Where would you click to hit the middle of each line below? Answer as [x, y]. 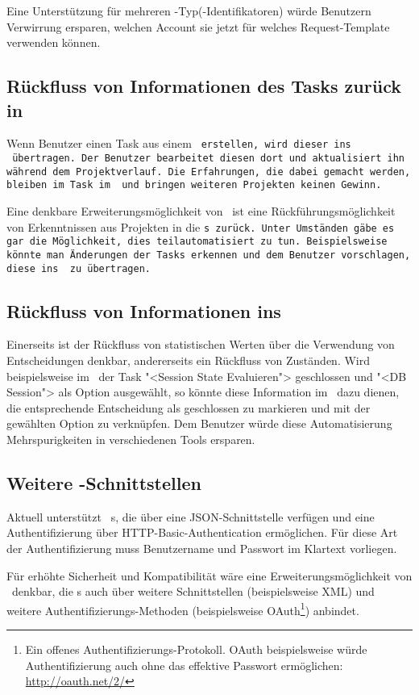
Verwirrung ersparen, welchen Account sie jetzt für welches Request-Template [198, 26]
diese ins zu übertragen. [79, 268]
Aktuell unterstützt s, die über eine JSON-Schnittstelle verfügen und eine [191, 516]
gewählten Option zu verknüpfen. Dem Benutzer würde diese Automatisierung [199, 423]
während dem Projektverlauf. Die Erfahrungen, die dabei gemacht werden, [209, 172]
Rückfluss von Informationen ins [144, 310]
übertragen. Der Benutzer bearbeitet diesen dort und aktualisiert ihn [208, 159]
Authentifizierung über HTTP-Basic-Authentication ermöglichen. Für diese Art [202, 532]
